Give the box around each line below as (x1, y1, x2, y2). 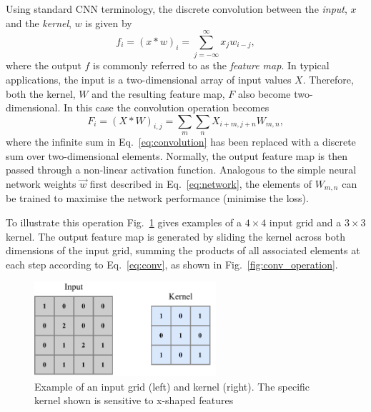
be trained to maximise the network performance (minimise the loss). (6, 191, 309, 206)
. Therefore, (302, 71, 354, 86)
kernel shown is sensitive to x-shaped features (34, 393, 234, 408)
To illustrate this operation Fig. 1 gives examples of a (6, 214, 242, 229)
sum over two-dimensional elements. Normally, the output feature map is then (6, 148, 347, 163)
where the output (6, 58, 81, 73)
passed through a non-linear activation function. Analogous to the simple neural (6, 162, 357, 177)
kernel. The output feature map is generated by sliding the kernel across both (6, 228, 345, 243)
